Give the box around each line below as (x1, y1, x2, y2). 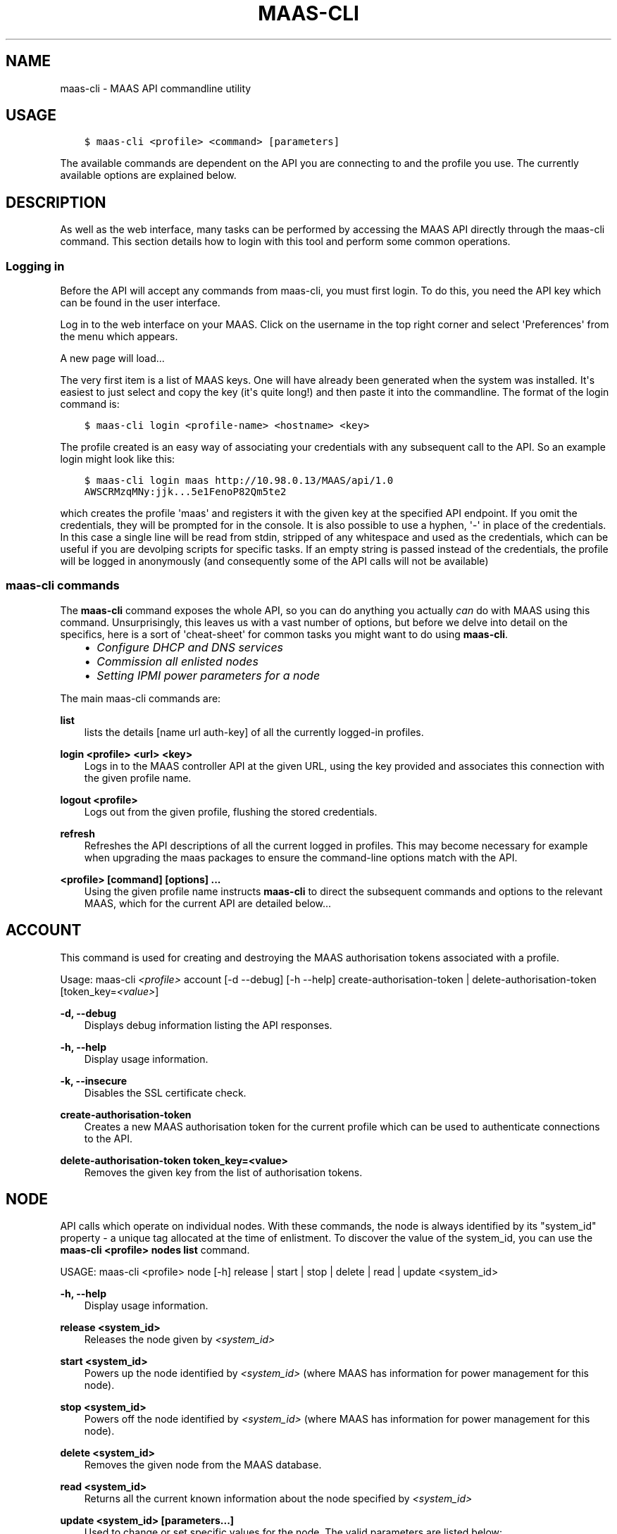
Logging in (6, 258, 65, 273)
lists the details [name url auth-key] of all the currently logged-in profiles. (84, 725, 424, 738)
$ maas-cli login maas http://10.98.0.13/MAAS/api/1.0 (84, 475, 394, 487)
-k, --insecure (60, 1074, 127, 1087)
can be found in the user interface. (60, 297, 220, 309)
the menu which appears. (60, 330, 178, 343)
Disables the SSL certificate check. (84, 1086, 247, 1099)
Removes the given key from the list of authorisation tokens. (84, 1166, 363, 1178)
